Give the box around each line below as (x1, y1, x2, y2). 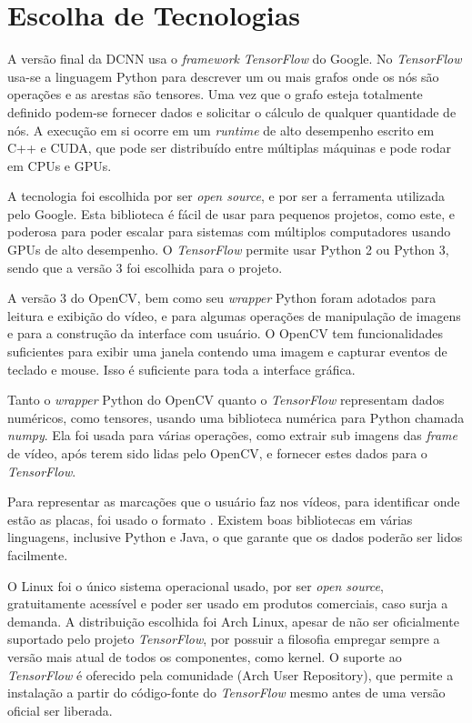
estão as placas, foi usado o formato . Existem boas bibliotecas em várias (7, 509, 413, 528)
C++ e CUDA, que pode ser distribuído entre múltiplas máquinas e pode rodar (7, 138, 451, 157)
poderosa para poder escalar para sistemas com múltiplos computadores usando (7, 222, 451, 241)
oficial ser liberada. (7, 700, 113, 719)
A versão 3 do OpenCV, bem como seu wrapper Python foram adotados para (7, 288, 437, 307)
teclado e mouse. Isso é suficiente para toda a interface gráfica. (7, 359, 356, 378)
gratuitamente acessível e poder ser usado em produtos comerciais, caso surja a (7, 594, 448, 613)
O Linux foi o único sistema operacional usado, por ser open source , (7, 576, 384, 595)
